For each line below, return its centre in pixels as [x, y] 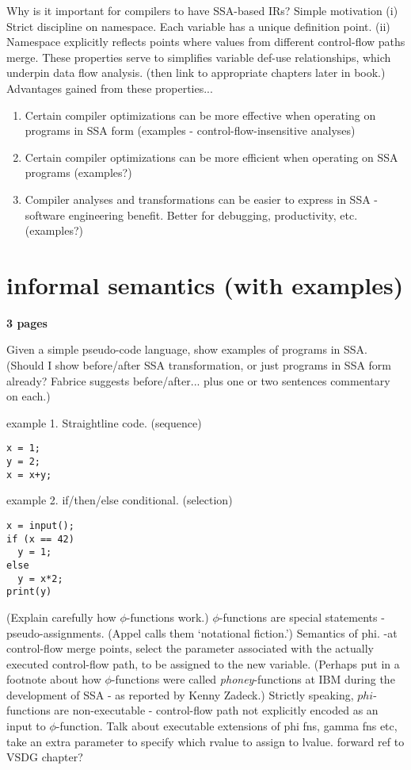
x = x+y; [29, 475]
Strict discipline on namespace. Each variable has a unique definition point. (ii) [198, 26]
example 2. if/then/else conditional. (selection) [120, 500]
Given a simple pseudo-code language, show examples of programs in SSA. [187, 349]
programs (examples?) [78, 172]
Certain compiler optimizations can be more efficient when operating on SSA [211, 157]
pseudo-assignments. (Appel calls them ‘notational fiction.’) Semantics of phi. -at [202, 632]
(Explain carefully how [61, 617]
